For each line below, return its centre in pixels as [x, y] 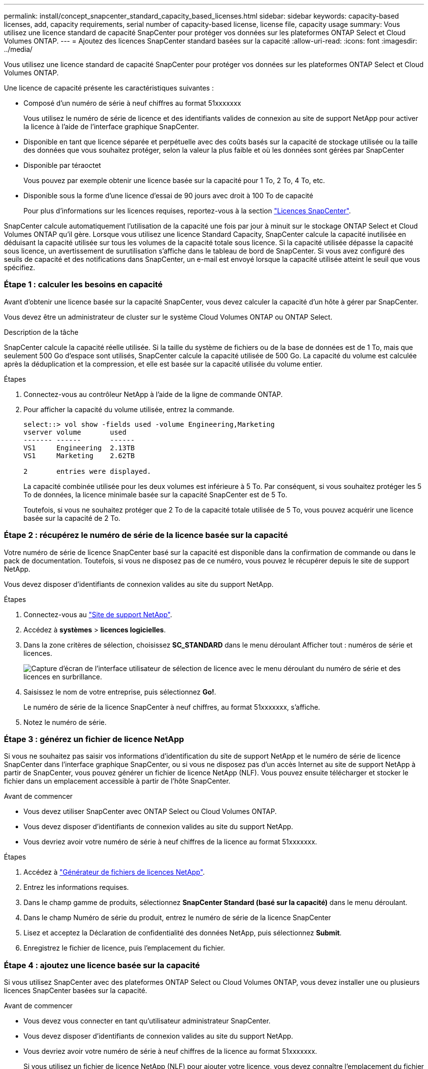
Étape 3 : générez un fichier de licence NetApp [94, 739]
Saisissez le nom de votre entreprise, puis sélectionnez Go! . [120, 692]
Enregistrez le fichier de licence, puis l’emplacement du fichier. [124, 948]
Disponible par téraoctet [62, 165]
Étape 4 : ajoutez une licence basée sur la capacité [102, 965]
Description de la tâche [41, 332]
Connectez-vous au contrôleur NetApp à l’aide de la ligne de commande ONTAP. [153, 394]
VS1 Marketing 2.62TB [79, 455]
